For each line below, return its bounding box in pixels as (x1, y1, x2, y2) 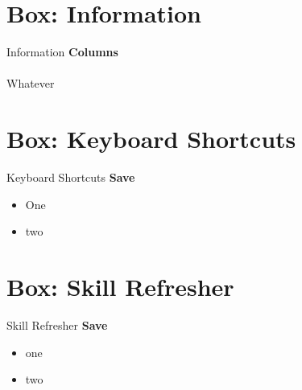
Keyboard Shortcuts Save (6, 169, 135, 186)
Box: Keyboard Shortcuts (6, 122, 296, 155)
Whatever (6, 75, 55, 92)
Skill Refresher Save (6, 316, 108, 333)
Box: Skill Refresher (6, 270, 234, 302)
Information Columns (6, 43, 118, 60)
